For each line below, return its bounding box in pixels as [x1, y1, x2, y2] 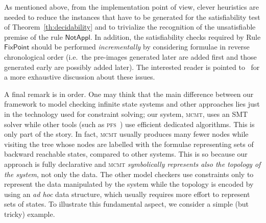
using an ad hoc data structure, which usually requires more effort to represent [4, 188, 250, 199]
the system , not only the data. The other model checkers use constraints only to [4, 168, 254, 179]
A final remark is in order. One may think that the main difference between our [4, 88, 254, 99]
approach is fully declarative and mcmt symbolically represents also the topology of [4, 158, 261, 169]
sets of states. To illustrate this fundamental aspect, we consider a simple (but [4, 199, 249, 209]
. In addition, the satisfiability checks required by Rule [90, 31, 261, 42]
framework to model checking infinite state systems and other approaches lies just [4, 98, 260, 109]
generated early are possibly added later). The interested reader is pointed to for [4, 61, 260, 72]
